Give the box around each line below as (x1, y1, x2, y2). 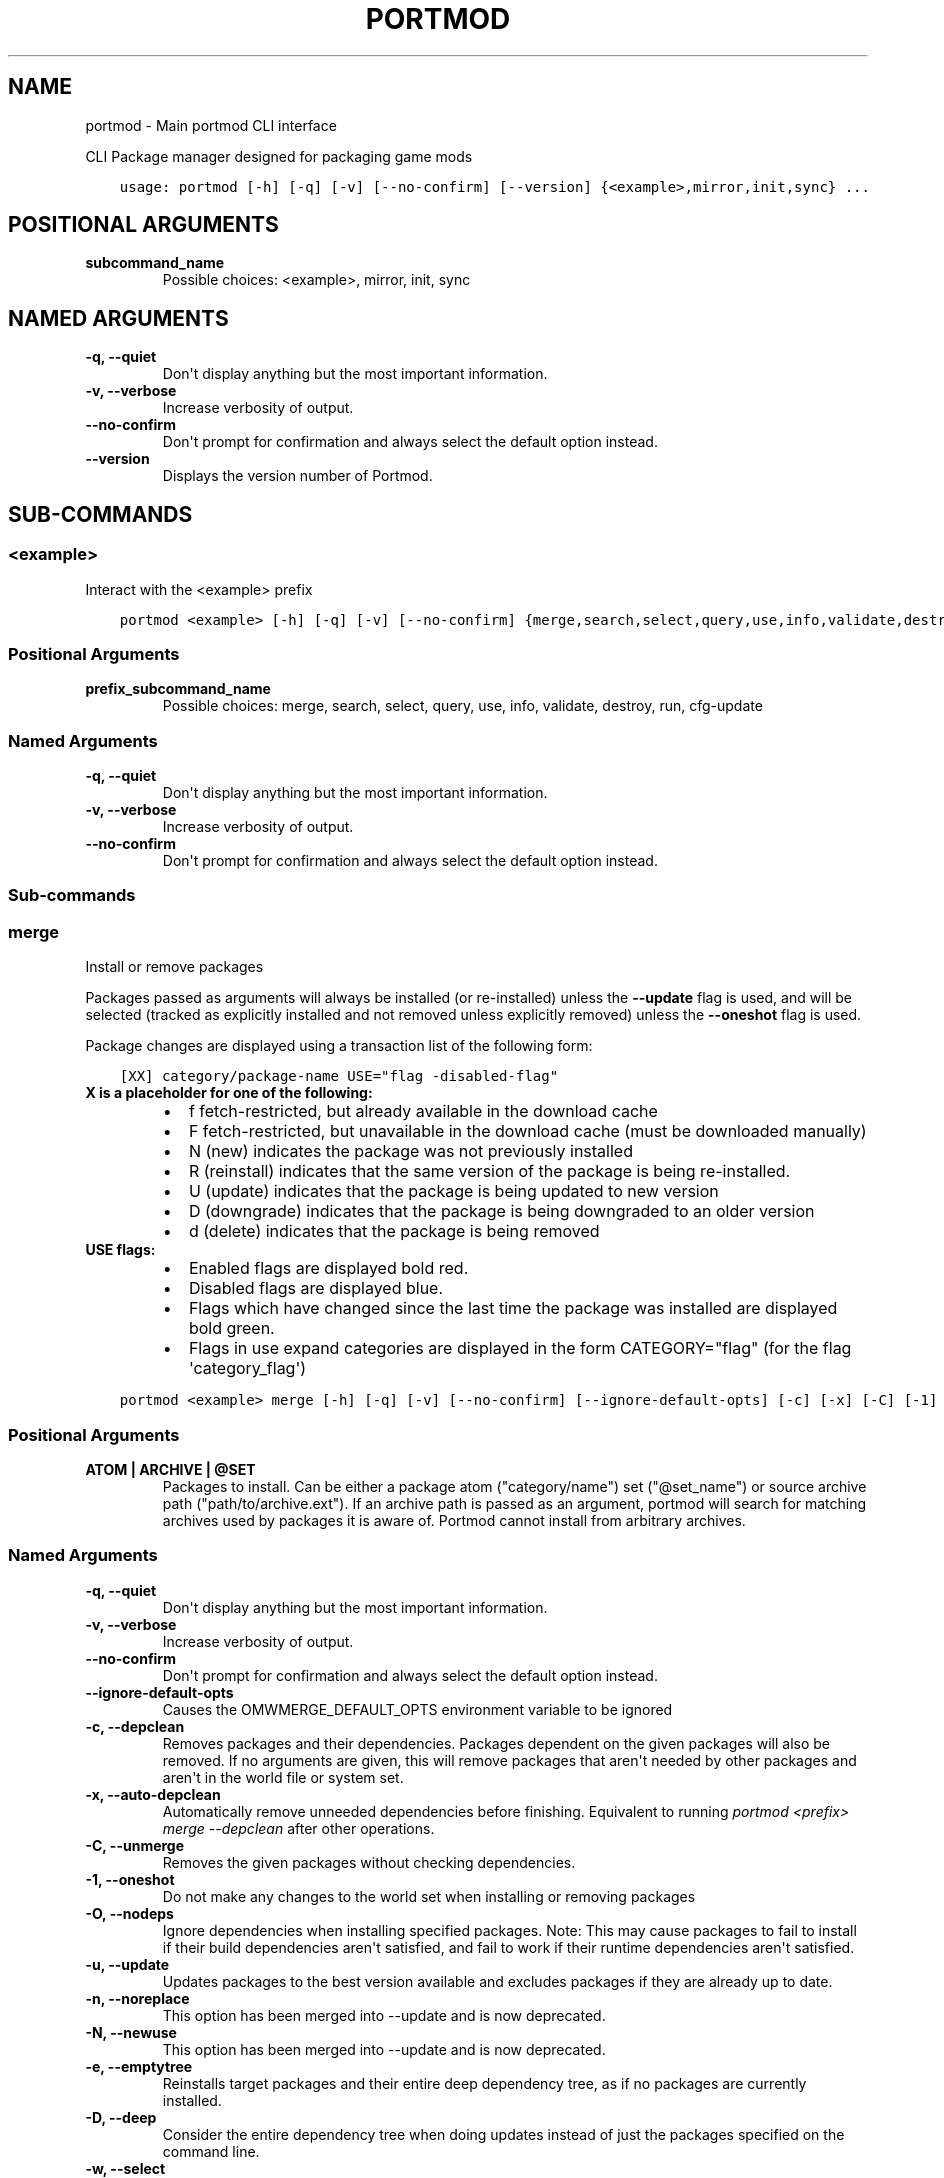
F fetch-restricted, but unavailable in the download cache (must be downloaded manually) (188, 1121, 867, 1142)
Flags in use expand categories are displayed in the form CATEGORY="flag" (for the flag (188, 1338, 852, 1359)
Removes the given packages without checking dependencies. (162, 1853, 576, 1871)
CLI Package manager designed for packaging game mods (85, 147, 473, 165)
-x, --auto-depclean (85, 1785, 221, 1803)
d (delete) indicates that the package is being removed (188, 1221, 600, 1242)
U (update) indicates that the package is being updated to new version (188, 1181, 719, 1202)
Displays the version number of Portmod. (162, 467, 433, 485)
